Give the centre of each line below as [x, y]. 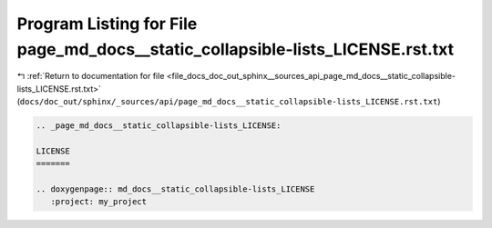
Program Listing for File [107, 24]
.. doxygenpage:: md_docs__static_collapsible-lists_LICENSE [175, 189]
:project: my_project [99, 202]
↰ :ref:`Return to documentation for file [91, 76]
